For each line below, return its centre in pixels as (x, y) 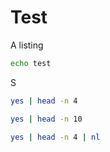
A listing (27, 45)
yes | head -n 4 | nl (55, 137)
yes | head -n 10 (46, 119)
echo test (31, 63)
